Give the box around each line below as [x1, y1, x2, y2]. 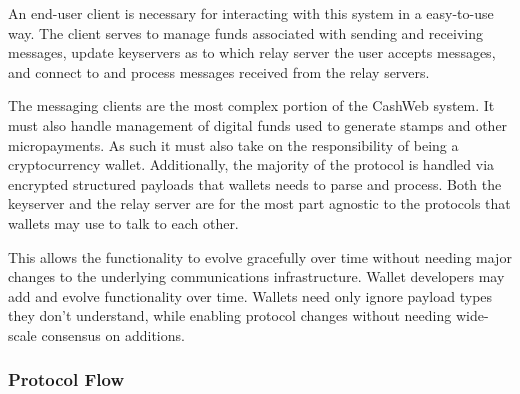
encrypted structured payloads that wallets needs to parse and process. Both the [8, 173, 502, 194]
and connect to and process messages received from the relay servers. [8, 61, 430, 82]
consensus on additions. [41, 324, 185, 345]
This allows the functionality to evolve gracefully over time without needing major [8, 246, 512, 267]
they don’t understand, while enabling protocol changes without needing [8, 305, 452, 326]
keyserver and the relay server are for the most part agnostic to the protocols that [8, 193, 511, 214]
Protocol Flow [8, 367, 125, 392]
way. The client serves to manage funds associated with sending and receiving [8, 22, 483, 43]
